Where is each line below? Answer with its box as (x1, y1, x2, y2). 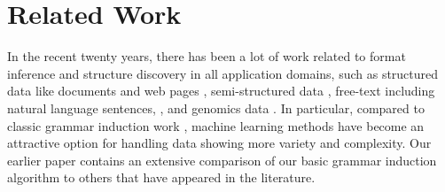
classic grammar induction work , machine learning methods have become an (7, 116, 425, 134)
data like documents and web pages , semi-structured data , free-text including (7, 81, 435, 100)
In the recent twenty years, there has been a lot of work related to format (7, 47, 406, 65)
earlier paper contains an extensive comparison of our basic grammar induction (7, 150, 437, 169)
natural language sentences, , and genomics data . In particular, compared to (7, 98, 425, 117)
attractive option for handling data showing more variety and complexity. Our (7, 134, 432, 152)
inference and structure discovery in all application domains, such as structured (7, 64, 439, 82)
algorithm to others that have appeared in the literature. (7, 168, 316, 187)
